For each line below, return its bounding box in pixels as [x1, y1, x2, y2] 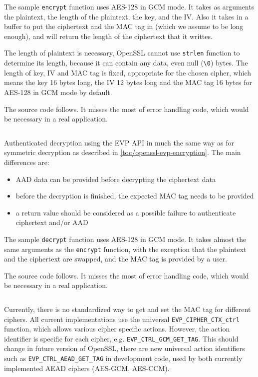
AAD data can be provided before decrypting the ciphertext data [15, 173, 216, 184]
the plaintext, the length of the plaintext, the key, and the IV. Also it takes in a [4, 11, 249, 21]
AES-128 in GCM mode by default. [4, 86, 112, 97]
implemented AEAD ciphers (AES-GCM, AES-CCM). [4, 362, 170, 373]
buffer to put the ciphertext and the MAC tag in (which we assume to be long [4, 21, 244, 31]
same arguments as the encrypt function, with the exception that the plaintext [4, 243, 247, 254]
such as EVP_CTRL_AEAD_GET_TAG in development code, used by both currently [4, 353, 243, 363]
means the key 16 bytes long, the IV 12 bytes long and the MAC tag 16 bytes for [4, 77, 252, 87]
